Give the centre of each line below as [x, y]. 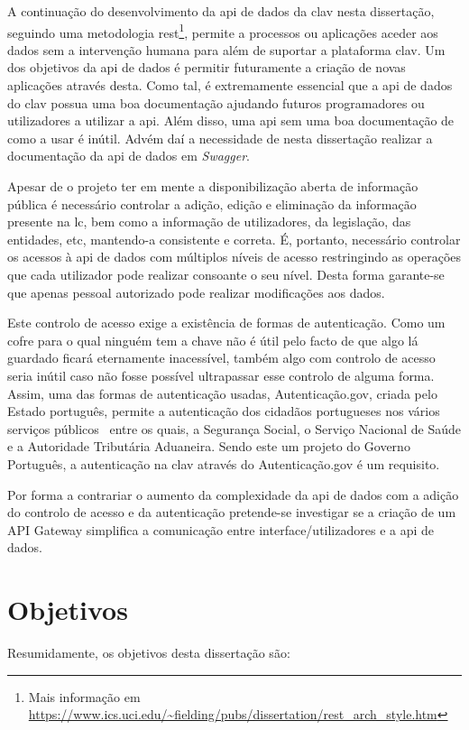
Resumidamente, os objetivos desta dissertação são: [149, 652]
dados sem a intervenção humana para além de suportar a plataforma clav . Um [226, 49]
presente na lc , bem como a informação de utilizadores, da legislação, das [209, 222]
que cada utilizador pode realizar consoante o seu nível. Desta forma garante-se [226, 274]
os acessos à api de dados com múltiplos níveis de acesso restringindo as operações [234, 257]
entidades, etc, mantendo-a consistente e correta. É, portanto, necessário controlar [234, 239]
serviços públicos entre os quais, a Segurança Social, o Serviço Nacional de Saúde [234, 428]
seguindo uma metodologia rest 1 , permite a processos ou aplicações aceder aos [223, 31]
